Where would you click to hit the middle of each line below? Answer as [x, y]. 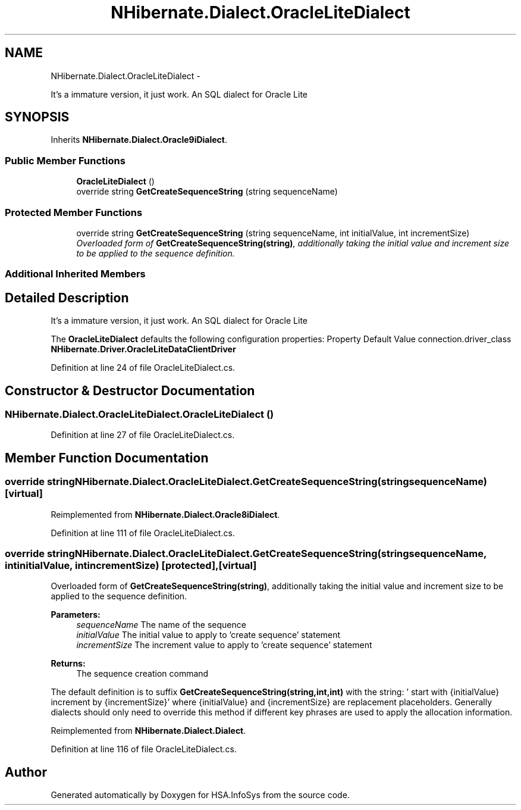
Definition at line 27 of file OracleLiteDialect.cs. [143, 435]
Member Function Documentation [107, 458]
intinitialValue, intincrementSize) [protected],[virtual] [131, 565]
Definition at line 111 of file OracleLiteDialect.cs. [143, 533]
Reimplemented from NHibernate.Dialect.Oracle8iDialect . [165, 514]
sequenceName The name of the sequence [161, 625]
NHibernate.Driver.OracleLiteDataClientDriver [143, 349]
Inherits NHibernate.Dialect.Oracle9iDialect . [139, 140]
